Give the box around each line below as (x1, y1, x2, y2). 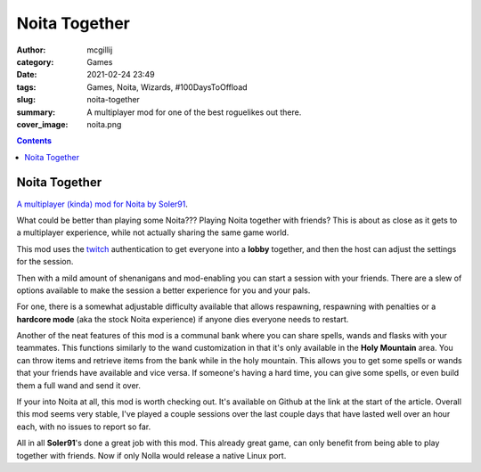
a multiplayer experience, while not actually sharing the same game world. (16, 227, 289, 238)
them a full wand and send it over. (16, 379, 142, 391)
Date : (16, 69, 37, 80)
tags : (16, 81, 37, 93)
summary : (16, 107, 56, 118)
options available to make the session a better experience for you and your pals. (16, 285, 311, 296)
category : (16, 56, 54, 67)
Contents (16, 135, 53, 146)
